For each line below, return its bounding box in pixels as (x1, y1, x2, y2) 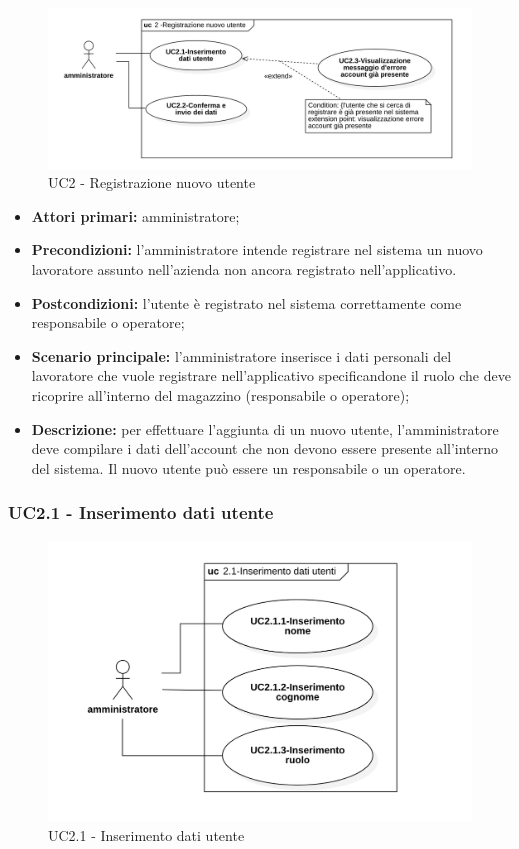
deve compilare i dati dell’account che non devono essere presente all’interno (31, 438, 499, 459)
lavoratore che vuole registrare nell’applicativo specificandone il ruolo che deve (31, 365, 511, 386)
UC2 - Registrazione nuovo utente (48, 172, 256, 193)
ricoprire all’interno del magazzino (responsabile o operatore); (31, 385, 410, 405)
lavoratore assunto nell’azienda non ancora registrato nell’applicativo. (31, 259, 457, 280)
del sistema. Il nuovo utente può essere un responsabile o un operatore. (31, 457, 466, 478)
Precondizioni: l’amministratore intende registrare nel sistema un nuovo (31, 239, 483, 260)
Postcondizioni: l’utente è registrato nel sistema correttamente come (31, 292, 462, 313)
